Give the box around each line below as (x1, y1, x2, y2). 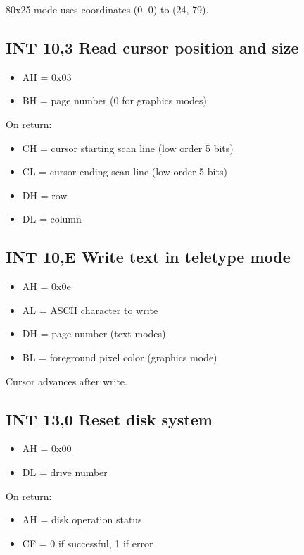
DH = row (22, 187, 68, 202)
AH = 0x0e (22, 279, 71, 294)
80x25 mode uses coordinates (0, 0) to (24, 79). (6, 2, 209, 16)
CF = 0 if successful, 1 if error (22, 535, 153, 550)
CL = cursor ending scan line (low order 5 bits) (22, 164, 227, 179)
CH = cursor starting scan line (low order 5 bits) (22, 140, 234, 155)
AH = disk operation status (22, 512, 142, 527)
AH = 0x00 (22, 441, 72, 456)
